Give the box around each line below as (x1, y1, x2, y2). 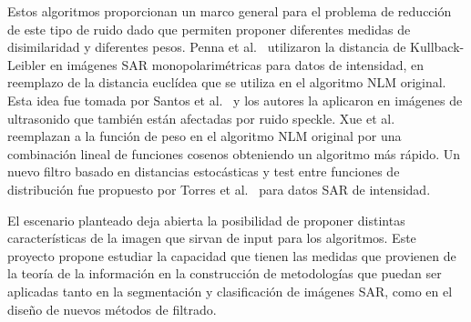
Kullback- (410, 37, 465, 56)
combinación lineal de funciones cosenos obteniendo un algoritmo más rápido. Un (7, 144, 461, 163)
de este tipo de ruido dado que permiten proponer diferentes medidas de (7, 19, 411, 38)
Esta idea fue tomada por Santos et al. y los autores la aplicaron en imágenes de (7, 90, 463, 109)
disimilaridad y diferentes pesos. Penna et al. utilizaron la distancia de (7, 37, 406, 56)
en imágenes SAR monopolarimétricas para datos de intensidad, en (49, 55, 425, 74)
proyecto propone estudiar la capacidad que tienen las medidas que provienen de (7, 246, 456, 265)
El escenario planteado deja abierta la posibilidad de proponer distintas (7, 210, 405, 229)
